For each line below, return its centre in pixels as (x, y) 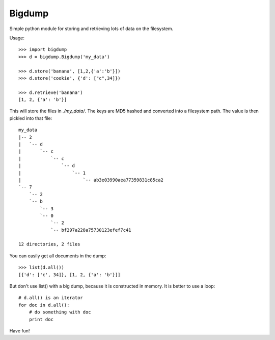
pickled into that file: (31, 118)
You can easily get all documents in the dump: (58, 256)
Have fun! (20, 331)
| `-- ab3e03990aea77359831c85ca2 (91, 180)
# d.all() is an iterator (51, 298)
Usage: (17, 38)
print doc (41, 319)
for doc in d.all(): (44, 305)
